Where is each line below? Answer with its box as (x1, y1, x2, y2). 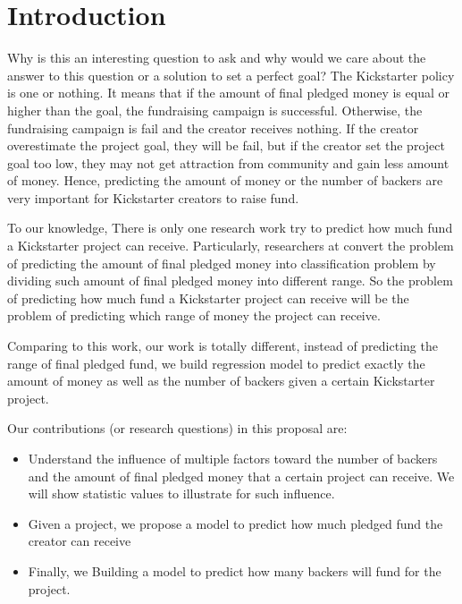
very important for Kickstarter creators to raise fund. (7, 188, 299, 207)
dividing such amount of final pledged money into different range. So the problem (7, 271, 453, 290)
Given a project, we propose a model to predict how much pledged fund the (28, 514, 443, 532)
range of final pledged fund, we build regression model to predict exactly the (7, 353, 425, 372)
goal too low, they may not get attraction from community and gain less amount (7, 153, 449, 172)
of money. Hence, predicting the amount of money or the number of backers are (7, 171, 443, 190)
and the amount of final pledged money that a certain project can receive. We (28, 466, 455, 485)
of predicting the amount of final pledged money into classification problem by (7, 253, 436, 272)
